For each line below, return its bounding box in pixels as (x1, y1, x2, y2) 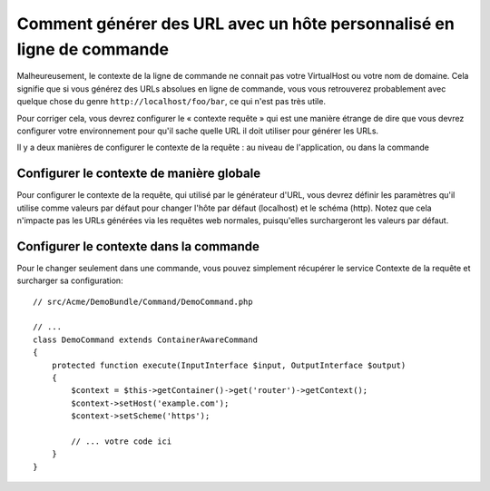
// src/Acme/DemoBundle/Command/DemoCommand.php (33, 296, 253, 307)
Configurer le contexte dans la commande (16, 239, 260, 254)
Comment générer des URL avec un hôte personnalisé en (16, 14, 456, 34)
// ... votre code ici (71, 436, 172, 447)
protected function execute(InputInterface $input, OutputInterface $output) (51, 359, 407, 370)
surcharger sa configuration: (16, 275, 123, 286)
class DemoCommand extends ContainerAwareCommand (33, 334, 259, 345)
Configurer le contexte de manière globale (16, 166, 261, 182)
